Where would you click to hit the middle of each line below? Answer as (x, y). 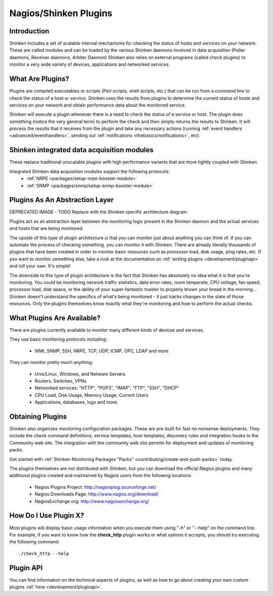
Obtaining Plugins (38, 417)
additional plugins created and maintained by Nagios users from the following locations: (101, 476)
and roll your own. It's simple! (40, 266)
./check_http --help (44, 553)
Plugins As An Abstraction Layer (61, 200)
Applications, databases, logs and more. (77, 402)
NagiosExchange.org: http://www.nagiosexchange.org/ (92, 501)
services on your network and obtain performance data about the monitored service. (98, 105)
